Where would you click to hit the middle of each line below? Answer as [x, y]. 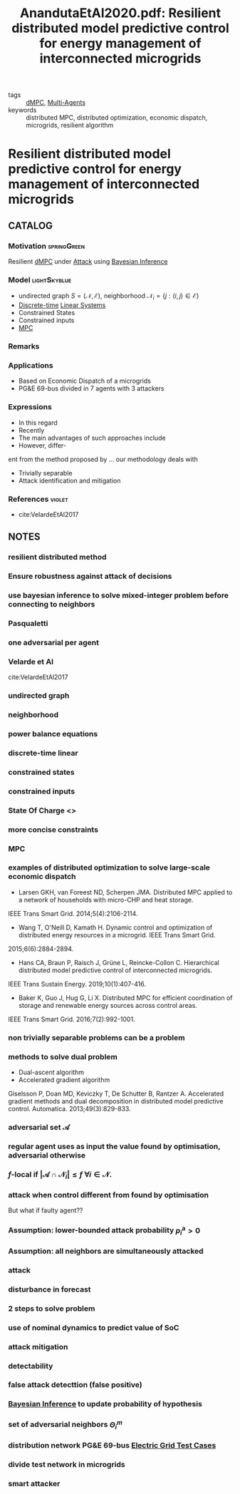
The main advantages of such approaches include [92, 438]
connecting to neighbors [52, 604]
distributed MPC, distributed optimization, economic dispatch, [117, 118]
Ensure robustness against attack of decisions [90, 577]
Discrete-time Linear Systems [62, 305]
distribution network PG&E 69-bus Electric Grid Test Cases [112, 1445]
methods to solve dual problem [63, 1056]
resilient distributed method [57, 557]
